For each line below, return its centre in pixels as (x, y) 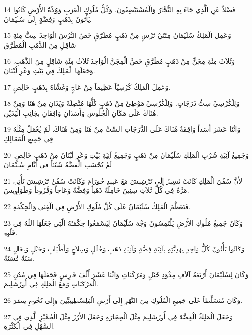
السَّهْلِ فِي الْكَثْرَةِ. (29, 326)
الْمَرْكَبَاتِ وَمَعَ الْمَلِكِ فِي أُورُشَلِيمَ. (51, 284)
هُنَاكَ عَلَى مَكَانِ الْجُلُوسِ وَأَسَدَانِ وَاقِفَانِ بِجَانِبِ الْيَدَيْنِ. (81, 112)
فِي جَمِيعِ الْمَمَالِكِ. (29, 138)
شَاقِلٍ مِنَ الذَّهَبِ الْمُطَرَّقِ (40, 44)
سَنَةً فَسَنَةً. (19, 258)
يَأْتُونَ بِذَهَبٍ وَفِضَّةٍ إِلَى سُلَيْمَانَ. (48, 19)
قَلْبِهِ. (10, 232)
